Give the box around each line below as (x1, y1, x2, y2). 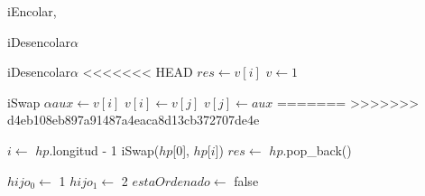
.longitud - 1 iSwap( (49, 140, 160, 159)
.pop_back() (282, 140, 352, 159)
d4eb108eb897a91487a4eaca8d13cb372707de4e (7, 110, 260, 129)
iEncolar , (7, 2, 57, 20)
